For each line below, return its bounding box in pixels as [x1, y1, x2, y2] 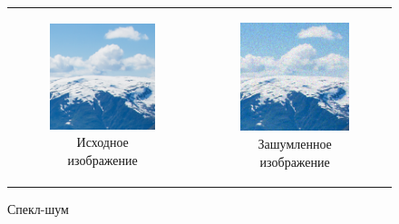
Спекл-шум [7, 199, 69, 218]
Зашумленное [258, 133, 332, 152]
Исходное [76, 132, 129, 151]
